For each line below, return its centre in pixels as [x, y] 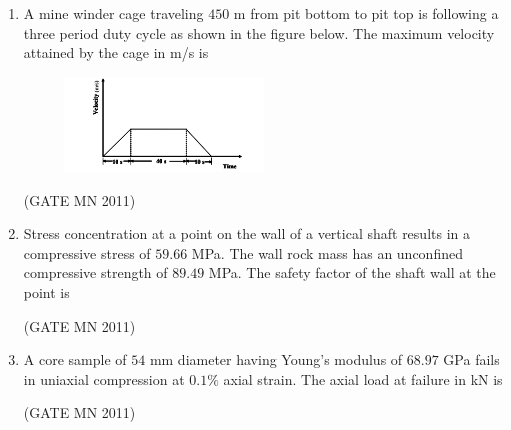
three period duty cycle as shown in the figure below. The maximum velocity [259, 32]
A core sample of [75, 359]
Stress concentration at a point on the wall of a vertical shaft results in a [246, 233]
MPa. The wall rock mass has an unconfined [327, 252]
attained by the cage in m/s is [116, 52]
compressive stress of [87, 252]
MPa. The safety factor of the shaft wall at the [352, 272]
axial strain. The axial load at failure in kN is [363, 378]
